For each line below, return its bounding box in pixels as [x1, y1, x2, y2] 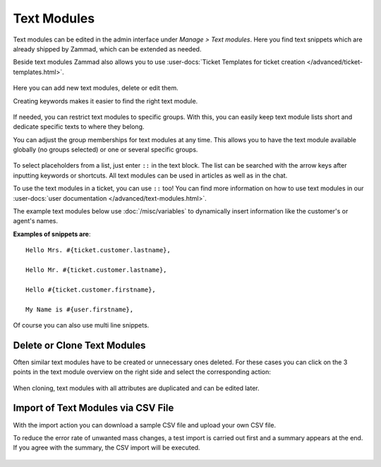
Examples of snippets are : [13, 230, 91, 238]
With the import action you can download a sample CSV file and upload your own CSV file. [13, 421, 277, 429]
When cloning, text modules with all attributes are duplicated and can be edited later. [13, 384, 260, 392]
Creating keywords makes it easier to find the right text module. [13, 96, 198, 105]
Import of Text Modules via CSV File [13, 402, 174, 414]
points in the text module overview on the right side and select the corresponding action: [13, 368, 272, 376]
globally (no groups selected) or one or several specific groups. [13, 145, 198, 154]
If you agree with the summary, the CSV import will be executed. [13, 444, 200, 452]
